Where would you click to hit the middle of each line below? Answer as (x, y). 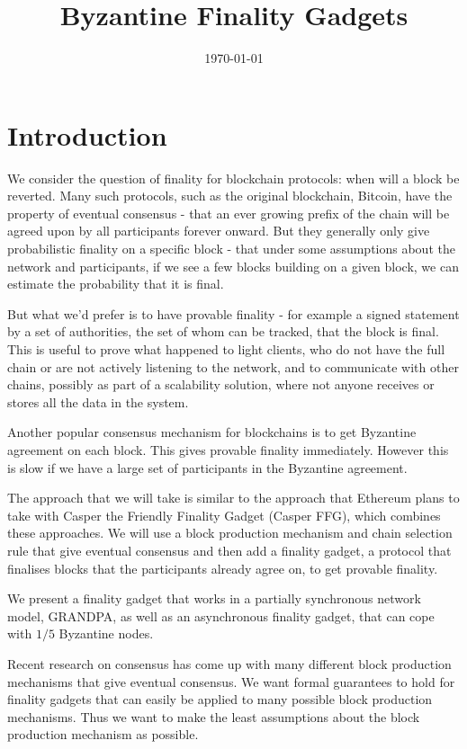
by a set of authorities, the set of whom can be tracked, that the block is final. (223, 331)
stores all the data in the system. (98, 401)
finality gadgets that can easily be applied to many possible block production (220, 699)
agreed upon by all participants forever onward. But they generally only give (219, 231)
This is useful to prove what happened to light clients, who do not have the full (226, 349)
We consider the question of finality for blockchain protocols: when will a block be (233, 178)
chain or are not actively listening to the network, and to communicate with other (233, 366)
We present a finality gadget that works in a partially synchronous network (214, 598)
